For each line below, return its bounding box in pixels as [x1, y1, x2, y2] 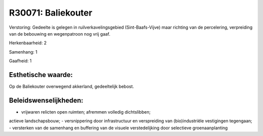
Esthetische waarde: [9, 71, 73, 79]
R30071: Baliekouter [9, 7, 93, 18]
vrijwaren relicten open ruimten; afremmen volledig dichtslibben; [21, 109, 151, 115]
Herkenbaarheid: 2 [9, 40, 47, 46]
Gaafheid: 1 [9, 58, 32, 64]
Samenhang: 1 [9, 49, 38, 55]
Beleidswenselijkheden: [9, 96, 84, 104]
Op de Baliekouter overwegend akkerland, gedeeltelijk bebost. [9, 83, 134, 90]
